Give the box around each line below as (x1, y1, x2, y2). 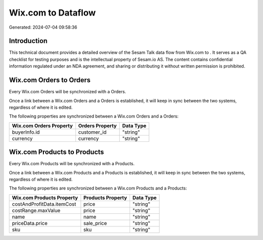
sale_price (83, 220, 107, 226)
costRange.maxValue (12, 207, 61, 214)
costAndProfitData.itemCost (12, 201, 76, 207)
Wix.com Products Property (12, 194, 78, 201)
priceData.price (12, 220, 48, 226)
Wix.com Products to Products (9, 148, 104, 156)
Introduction (9, 37, 48, 45)
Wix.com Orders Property (12, 122, 73, 129)
